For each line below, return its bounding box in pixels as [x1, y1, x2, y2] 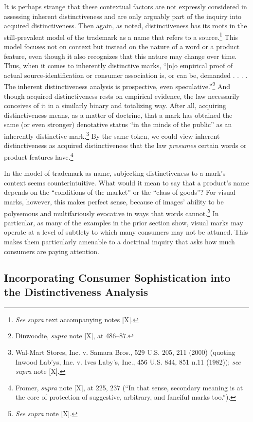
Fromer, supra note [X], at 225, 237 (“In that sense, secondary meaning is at [15, 382, 243, 392]
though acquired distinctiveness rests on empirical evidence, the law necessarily [4, 91, 240, 101]
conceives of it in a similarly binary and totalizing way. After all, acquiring [4, 100, 226, 110]
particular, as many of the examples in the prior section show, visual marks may [4, 217, 243, 227]
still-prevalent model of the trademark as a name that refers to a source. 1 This [4, 30, 238, 42]
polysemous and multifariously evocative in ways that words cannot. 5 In [4, 206, 219, 218]
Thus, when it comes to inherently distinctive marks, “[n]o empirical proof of [4, 60, 233, 71]
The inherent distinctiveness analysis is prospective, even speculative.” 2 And [4, 80, 231, 92]
